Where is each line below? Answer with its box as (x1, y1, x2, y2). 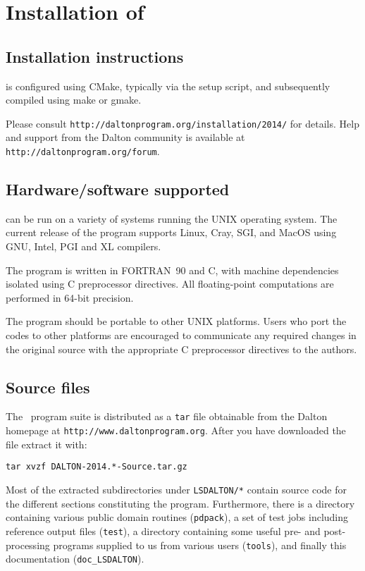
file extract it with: (6, 436, 87, 451)
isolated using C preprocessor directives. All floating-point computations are (6, 276, 334, 291)
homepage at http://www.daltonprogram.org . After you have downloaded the (6, 423, 346, 438)
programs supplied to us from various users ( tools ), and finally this (53, 537, 347, 552)
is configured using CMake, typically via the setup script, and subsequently (6, 78, 330, 93)
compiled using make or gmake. (6, 92, 142, 107)
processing (6, 537, 50, 552)
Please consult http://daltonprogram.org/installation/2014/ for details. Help (6, 116, 359, 130)
